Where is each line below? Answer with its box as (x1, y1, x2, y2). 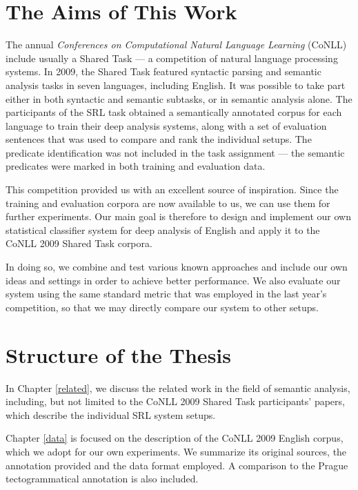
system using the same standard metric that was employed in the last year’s (6, 286, 327, 301)
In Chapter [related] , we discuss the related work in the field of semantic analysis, (6, 380, 350, 395)
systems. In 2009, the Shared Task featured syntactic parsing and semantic (6, 64, 321, 79)
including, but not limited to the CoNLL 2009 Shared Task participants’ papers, (6, 394, 345, 409)
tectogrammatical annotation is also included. (6, 471, 199, 486)
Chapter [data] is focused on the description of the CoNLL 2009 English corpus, (6, 431, 344, 445)
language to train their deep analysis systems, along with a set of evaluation (6, 118, 327, 133)
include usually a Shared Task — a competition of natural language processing (6, 50, 338, 65)
